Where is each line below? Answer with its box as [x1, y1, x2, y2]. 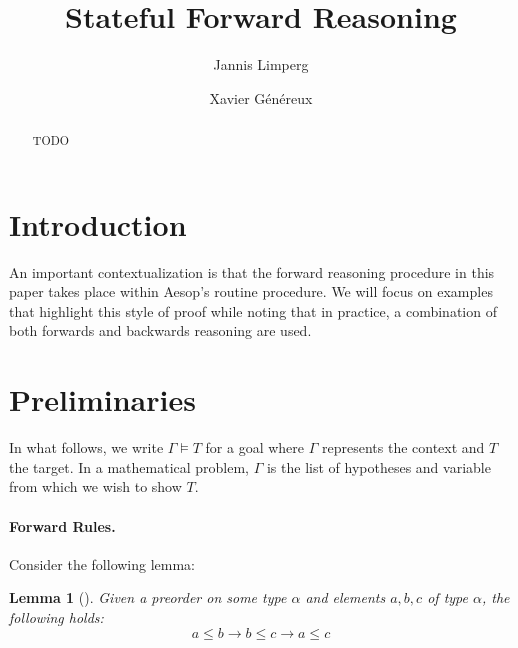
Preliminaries [9, 379, 196, 420]
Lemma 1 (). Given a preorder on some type [9, 587, 287, 608]
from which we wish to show [9, 476, 182, 497]
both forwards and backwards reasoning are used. [9, 320, 312, 341]
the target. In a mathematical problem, [9, 456, 250, 477]
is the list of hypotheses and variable [266, 456, 491, 477]
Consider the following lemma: [9, 553, 196, 574]
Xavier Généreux [209, 87, 313, 108]
